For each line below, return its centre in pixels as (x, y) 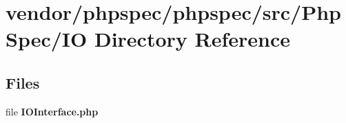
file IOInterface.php (52, 111)
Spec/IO (47, 39)
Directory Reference (192, 39)
